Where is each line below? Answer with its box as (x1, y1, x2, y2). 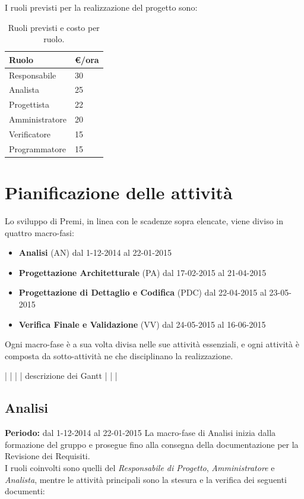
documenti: (5, 485, 45, 497)
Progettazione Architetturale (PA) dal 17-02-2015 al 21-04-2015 (18, 266, 267, 278)
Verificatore (9, 128, 51, 140)
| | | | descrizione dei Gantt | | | (5, 369, 118, 382)
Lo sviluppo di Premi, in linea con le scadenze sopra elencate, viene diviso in (5, 215, 283, 227)
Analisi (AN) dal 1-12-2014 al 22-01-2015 (18, 246, 172, 259)
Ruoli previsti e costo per (8, 21, 100, 33)
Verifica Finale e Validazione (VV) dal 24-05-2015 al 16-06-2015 (18, 318, 266, 330)
